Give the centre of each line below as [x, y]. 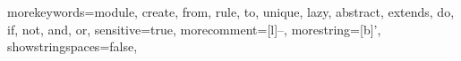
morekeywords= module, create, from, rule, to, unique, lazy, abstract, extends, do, [231, 11]
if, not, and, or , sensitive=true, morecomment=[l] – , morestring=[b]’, [194, 29]
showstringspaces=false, [73, 46]
